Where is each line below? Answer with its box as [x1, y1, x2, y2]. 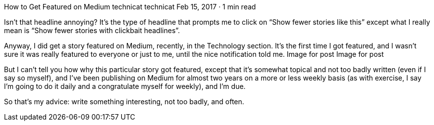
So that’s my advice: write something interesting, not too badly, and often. [4, 97, 244, 106]
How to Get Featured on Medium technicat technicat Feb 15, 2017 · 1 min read [4, 2, 256, 11]
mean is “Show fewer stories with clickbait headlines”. [4, 26, 180, 35]
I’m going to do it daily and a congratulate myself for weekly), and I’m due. [4, 82, 246, 90]
